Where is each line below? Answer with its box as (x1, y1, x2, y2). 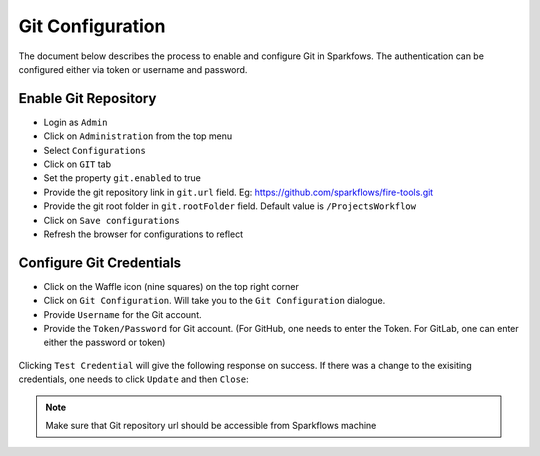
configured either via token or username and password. (18, 63, 248, 75)
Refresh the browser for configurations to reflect (43, 228, 244, 240)
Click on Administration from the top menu (43, 130, 233, 142)
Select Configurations (43, 144, 147, 156)
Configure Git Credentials (18, 254, 182, 271)
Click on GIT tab (43, 158, 112, 170)
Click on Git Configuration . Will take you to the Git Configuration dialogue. (43, 295, 386, 307)
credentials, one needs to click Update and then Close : (18, 373, 249, 385)
